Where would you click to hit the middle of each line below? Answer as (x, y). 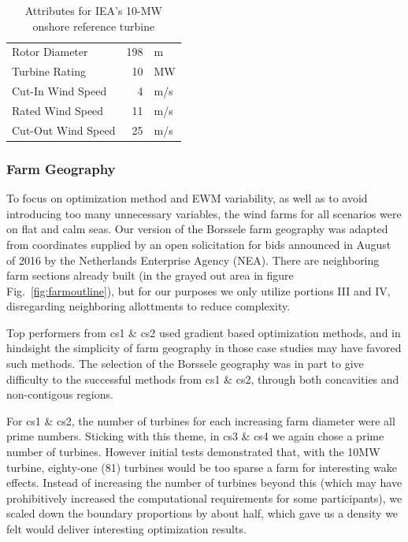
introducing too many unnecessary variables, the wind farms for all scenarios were (204, 213)
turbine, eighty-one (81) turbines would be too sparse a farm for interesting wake (202, 467)
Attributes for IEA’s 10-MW (93, 10)
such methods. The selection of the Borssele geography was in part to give (185, 364)
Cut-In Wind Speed (59, 91)
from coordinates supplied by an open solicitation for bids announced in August (199, 244)
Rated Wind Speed (58, 110)
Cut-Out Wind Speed (64, 130)
